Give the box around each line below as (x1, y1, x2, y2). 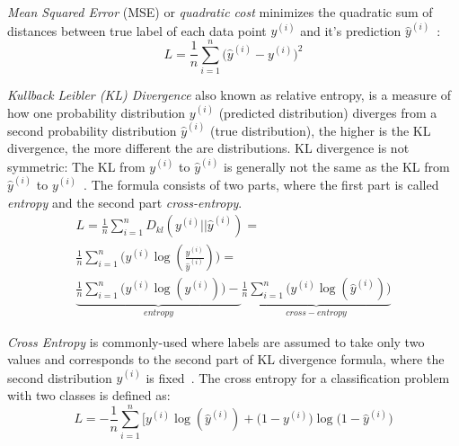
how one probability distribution (7, 103, 186, 121)
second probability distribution (7, 120, 177, 139)
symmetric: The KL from (7, 156, 146, 175)
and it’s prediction (300, 21, 402, 40)
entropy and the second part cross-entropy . (7, 192, 243, 211)
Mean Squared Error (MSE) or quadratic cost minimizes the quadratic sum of (7, 3, 433, 21)
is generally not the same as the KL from (224, 156, 450, 175)
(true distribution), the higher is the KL (210, 120, 431, 139)
